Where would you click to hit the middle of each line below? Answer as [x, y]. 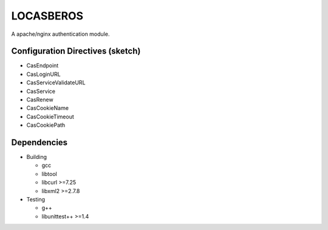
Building [37, 157]
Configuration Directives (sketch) [76, 51]
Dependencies [39, 142]
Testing [36, 200]
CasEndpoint [43, 66]
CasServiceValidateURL [56, 83]
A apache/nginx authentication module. [60, 34]
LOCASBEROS [47, 16]
